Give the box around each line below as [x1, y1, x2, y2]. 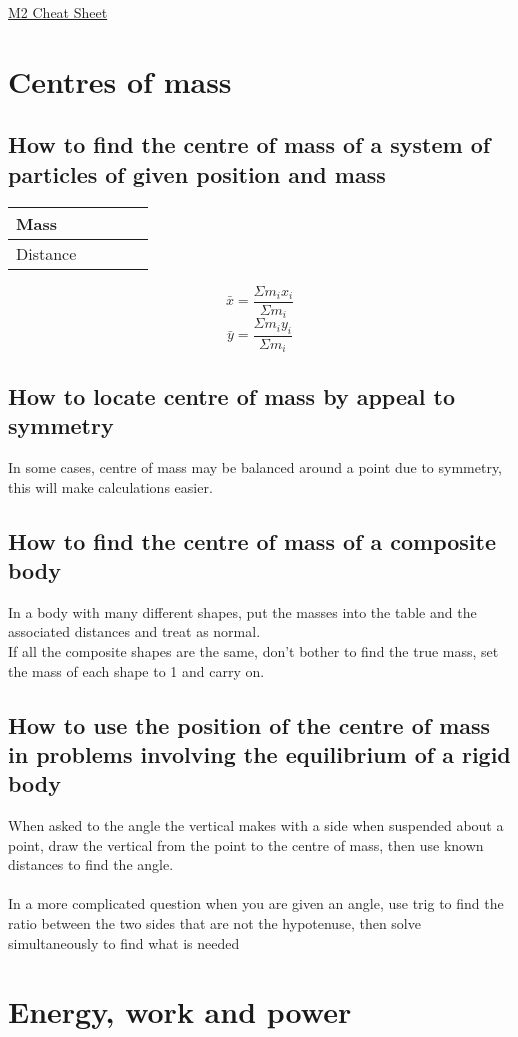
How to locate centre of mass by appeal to [8, 380, 455, 411]
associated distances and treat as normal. [8, 621, 261, 642]
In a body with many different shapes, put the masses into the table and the [8, 601, 477, 622]
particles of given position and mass [8, 158, 386, 189]
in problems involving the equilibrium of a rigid [8, 738, 511, 769]
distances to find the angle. [8, 854, 174, 875]
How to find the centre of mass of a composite [8, 525, 497, 556]
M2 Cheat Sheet [8, 2, 108, 22]
